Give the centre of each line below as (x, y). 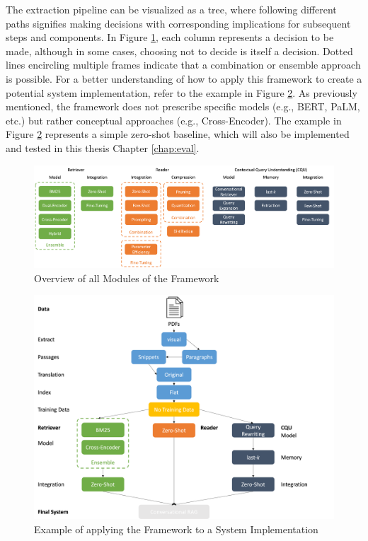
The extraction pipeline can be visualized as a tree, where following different (171, 9)
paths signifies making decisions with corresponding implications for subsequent (178, 23)
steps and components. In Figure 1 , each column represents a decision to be (170, 37)
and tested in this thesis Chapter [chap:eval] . (103, 147)
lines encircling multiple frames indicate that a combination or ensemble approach (183, 65)
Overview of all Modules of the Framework (127, 278)
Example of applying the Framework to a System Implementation (176, 529)
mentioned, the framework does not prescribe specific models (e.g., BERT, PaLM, (183, 106)
